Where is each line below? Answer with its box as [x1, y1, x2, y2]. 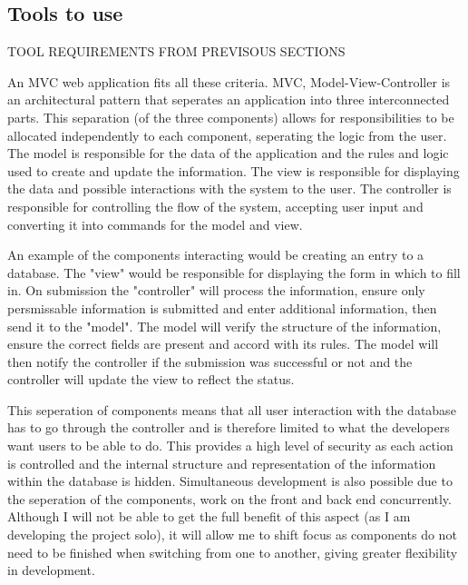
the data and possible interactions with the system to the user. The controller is [7, 179, 452, 198]
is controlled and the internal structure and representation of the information [7, 453, 436, 472]
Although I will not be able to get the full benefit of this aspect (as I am [7, 507, 411, 526]
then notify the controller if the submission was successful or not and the [7, 352, 413, 371]
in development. [7, 560, 95, 580]
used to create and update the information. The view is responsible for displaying [7, 161, 460, 180]
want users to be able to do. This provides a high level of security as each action [7, 436, 453, 455]
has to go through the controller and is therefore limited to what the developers [7, 418, 450, 437]
